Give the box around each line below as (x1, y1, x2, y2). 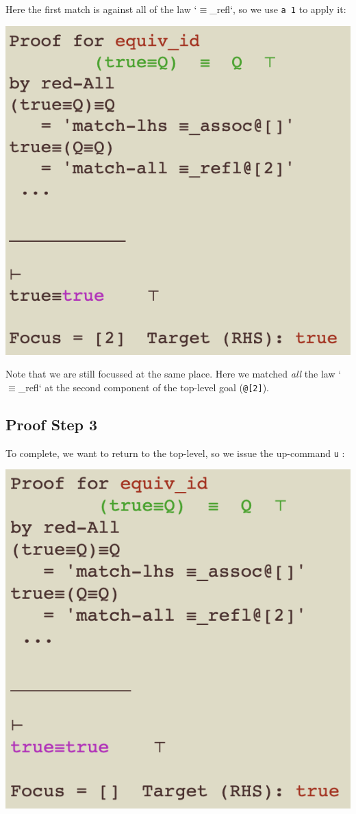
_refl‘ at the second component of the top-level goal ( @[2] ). (18, 380, 269, 394)
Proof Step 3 (5, 413, 98, 434)
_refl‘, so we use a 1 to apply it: (209, 2, 346, 16)
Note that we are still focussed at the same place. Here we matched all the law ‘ (5, 367, 342, 381)
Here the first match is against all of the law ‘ (5, 2, 197, 16)
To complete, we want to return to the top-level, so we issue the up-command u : (5, 445, 345, 460)
